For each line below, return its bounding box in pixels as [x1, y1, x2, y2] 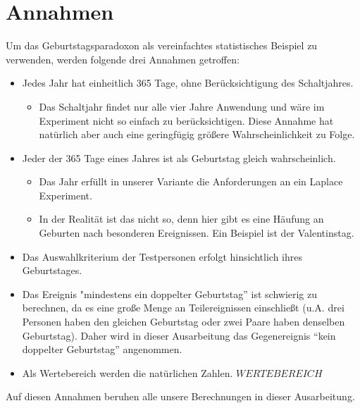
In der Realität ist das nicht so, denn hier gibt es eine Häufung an [39, 211, 324, 226]
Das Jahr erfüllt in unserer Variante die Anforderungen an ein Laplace [39, 174, 343, 189]
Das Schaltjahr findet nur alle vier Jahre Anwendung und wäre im [39, 99, 325, 113]
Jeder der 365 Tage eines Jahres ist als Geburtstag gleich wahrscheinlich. [22, 150, 336, 165]
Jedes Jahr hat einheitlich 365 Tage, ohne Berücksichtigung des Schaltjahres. [22, 75, 354, 90]
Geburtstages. [22, 263, 82, 278]
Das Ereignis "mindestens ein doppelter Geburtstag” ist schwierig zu [22, 286, 318, 301]
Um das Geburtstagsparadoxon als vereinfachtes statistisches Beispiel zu [6, 38, 318, 53]
